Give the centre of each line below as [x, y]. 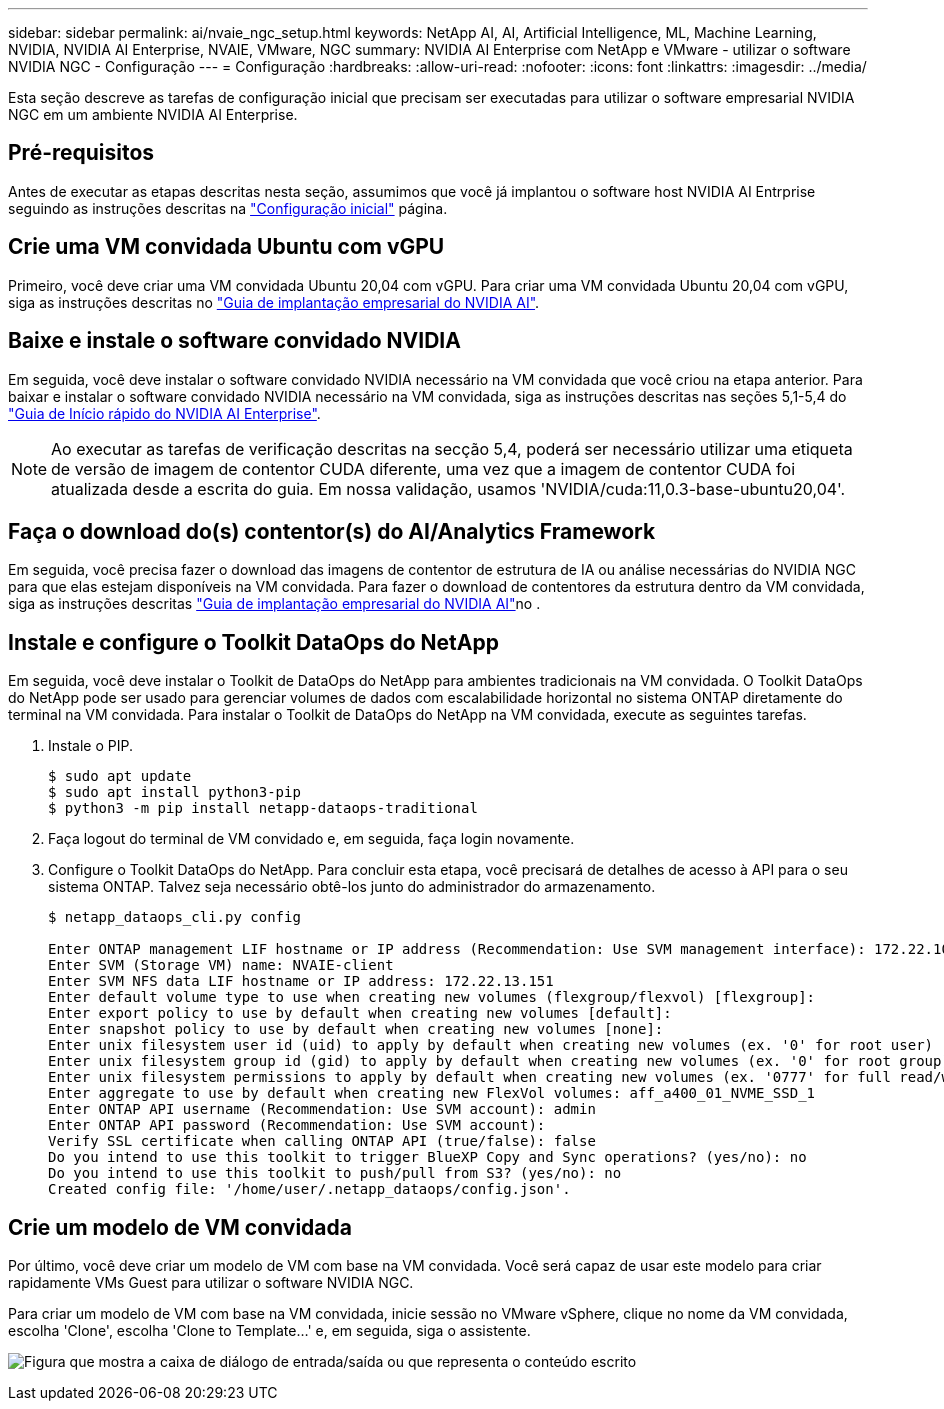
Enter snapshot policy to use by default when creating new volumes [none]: [356, 1029]
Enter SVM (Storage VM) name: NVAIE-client [221, 965]
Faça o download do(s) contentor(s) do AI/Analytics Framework [332, 531]
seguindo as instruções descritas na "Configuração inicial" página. [228, 208]
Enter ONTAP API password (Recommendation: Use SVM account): [297, 1125]
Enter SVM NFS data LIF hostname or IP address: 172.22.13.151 [301, 981]
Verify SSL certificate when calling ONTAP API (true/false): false [322, 1141]
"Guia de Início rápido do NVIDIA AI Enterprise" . [164, 413]
